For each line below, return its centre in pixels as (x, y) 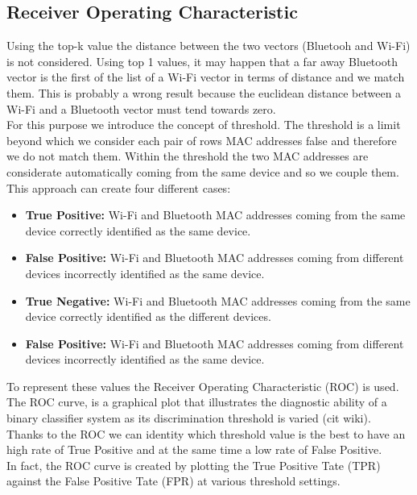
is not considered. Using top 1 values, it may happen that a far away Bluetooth (202, 61)
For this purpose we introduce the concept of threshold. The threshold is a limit (204, 125)
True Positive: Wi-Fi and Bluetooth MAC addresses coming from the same (215, 215)
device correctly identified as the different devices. (148, 316)
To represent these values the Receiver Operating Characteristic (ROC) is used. (203, 386)
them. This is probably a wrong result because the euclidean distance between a (204, 92)
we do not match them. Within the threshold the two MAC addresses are (188, 156)
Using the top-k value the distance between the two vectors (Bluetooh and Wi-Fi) (208, 46)
